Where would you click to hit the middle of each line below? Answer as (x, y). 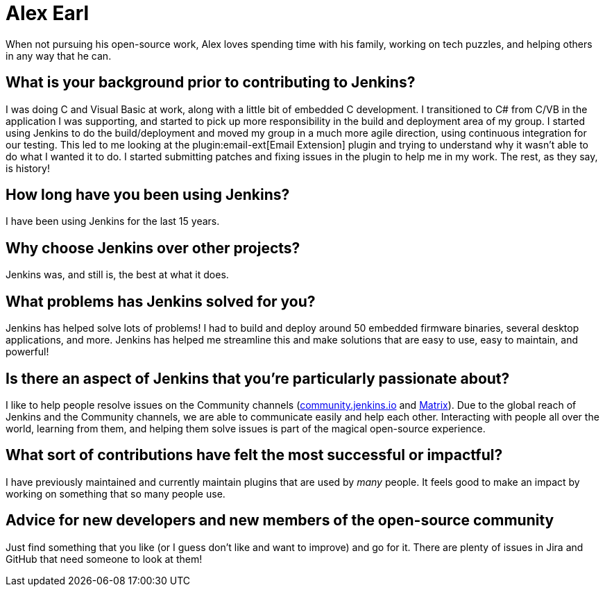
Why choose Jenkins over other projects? (153, 248)
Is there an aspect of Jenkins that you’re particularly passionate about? (258, 378)
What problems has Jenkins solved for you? (161, 301)
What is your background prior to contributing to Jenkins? (211, 83)
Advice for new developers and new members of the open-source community (280, 521)
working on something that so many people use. (116, 493)
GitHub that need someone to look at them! (104, 559)
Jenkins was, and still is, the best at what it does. (117, 275)
